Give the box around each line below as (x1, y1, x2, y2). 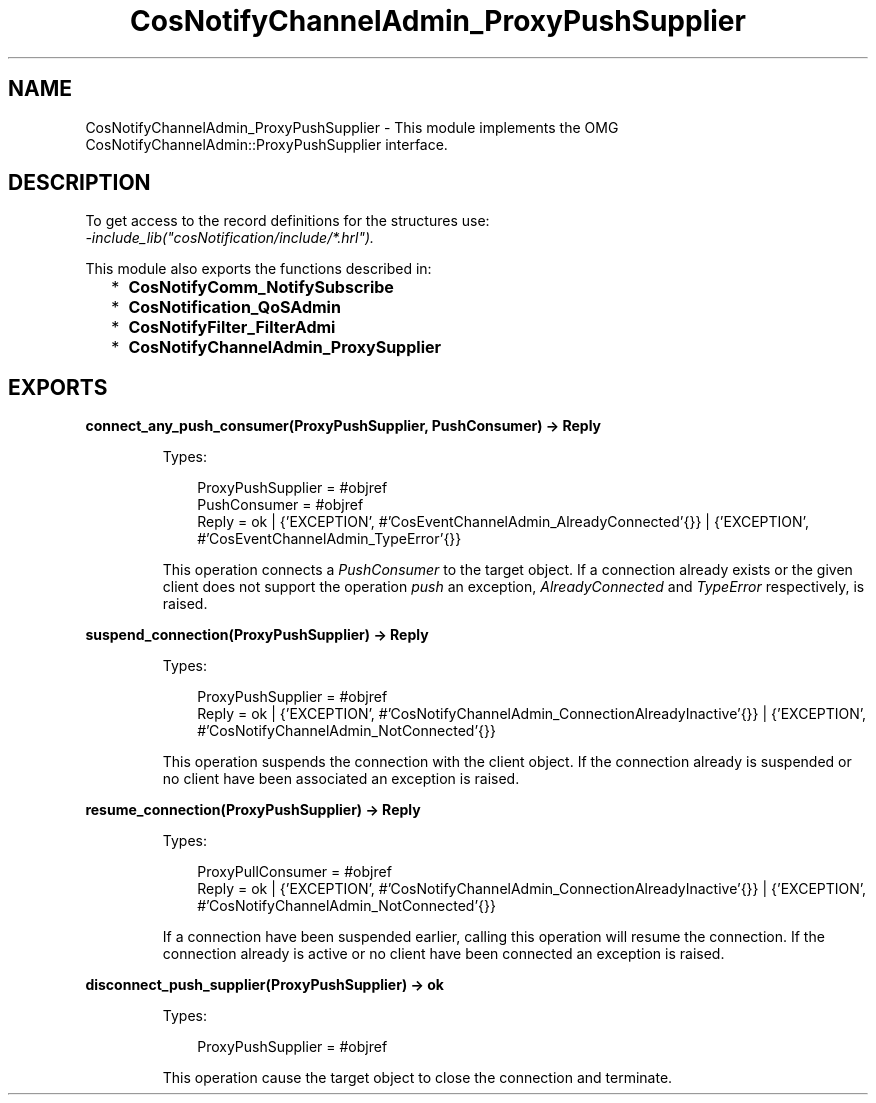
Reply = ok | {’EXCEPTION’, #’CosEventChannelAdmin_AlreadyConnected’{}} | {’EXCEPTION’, (197, 513, 809, 531)
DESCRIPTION (8, 170, 151, 196)
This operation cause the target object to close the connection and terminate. (162, 1069, 673, 1087)
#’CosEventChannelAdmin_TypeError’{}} (197, 530, 462, 548)
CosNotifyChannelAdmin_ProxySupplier (128, 337, 442, 358)
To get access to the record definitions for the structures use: (85, 212, 490, 230)
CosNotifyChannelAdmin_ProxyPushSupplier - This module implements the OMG (85, 118, 619, 136)
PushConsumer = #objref (197, 496, 364, 514)
